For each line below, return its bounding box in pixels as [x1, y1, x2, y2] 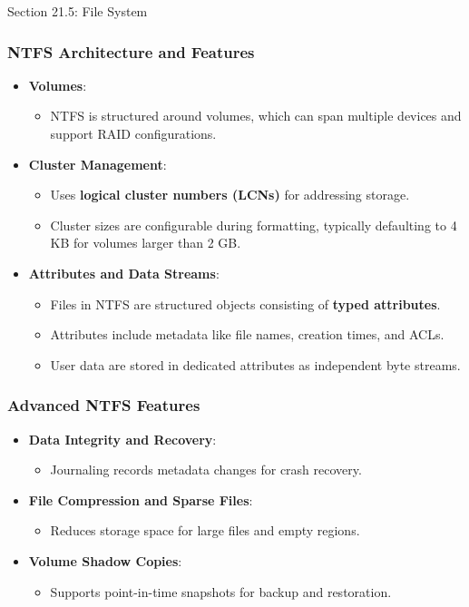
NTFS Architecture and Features [7, 40, 255, 63]
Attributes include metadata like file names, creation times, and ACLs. [50, 325, 445, 344]
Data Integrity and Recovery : [28, 429, 217, 448]
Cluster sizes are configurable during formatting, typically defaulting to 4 [50, 215, 457, 234]
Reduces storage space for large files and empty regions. [50, 521, 360, 540]
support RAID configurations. [50, 124, 217, 142]
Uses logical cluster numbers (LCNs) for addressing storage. [50, 185, 410, 204]
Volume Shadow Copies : [28, 551, 182, 570]
